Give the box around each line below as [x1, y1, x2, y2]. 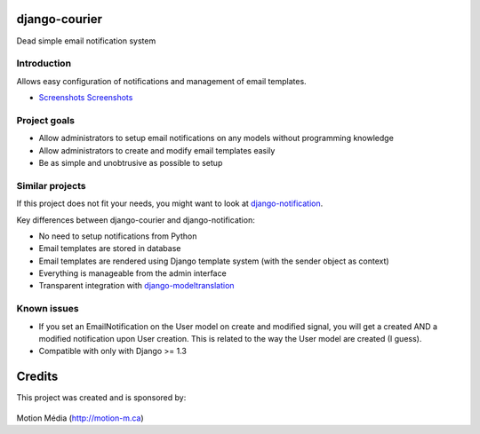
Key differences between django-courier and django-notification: [16, 214, 255, 225]
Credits [16, 369, 59, 384]
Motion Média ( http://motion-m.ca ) [16, 413, 144, 423]
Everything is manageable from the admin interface [38, 268, 227, 279]
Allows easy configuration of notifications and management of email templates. [16, 75, 307, 86]
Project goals [16, 114, 76, 126]
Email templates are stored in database [38, 243, 181, 254]
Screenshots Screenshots [38, 92, 133, 103]
